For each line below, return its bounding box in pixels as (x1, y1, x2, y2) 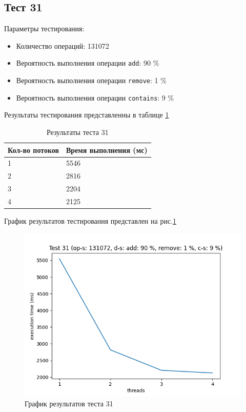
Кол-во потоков (8, 144, 59, 155)
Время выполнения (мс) (66, 144, 148, 155)
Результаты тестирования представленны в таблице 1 (4, 109, 169, 120)
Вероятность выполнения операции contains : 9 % (16, 92, 174, 103)
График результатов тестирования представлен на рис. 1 (4, 215, 176, 226)
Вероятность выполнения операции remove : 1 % (16, 75, 167, 86)
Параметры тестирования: (4, 23, 85, 34)
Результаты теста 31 (46, 126, 109, 137)
